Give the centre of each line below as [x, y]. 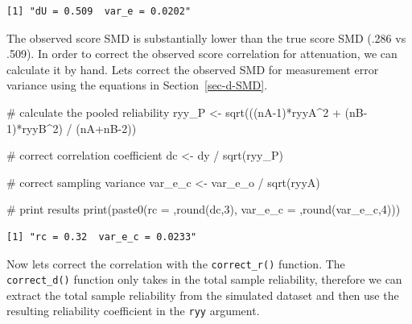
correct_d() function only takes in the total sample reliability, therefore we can [204, 279]
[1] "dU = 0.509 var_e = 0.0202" [99, 11]
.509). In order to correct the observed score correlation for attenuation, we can [202, 54]
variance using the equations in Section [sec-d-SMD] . [137, 85]
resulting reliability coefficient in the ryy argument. [133, 311]
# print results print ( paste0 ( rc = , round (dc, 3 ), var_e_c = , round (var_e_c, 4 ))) [204, 209]
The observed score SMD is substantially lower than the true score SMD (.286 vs [206, 37]
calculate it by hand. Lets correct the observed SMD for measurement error [193, 69]
